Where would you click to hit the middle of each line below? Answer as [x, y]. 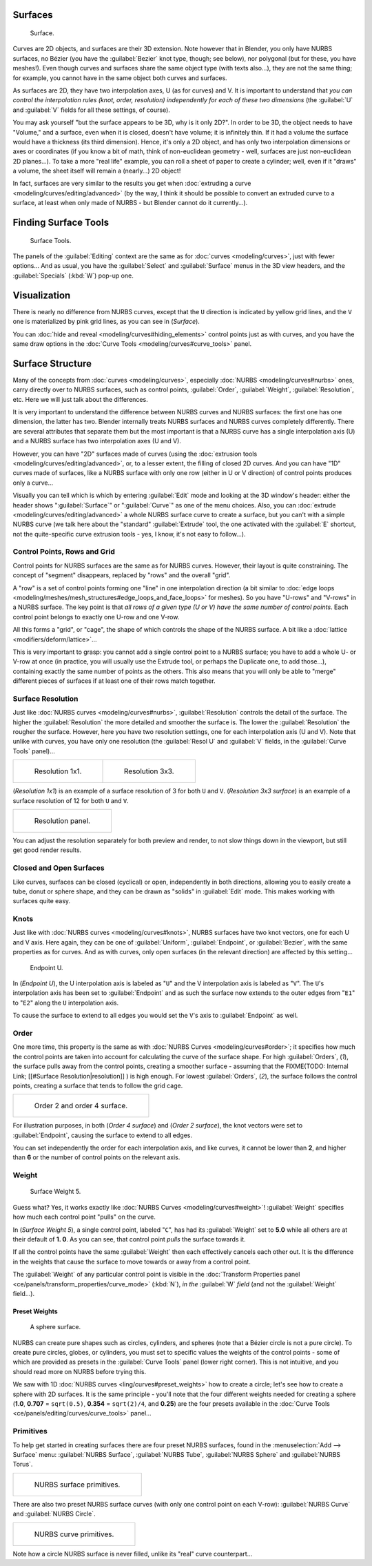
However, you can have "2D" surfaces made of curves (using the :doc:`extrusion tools [135, 454]
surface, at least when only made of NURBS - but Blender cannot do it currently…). [130, 203]
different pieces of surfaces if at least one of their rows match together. [114, 681]
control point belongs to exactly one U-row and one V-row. [96, 617]
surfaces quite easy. [42, 901]
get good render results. [47, 850]
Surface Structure [52, 364]
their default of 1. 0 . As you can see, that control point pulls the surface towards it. [129, 1239]
